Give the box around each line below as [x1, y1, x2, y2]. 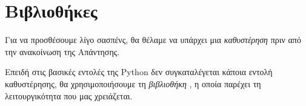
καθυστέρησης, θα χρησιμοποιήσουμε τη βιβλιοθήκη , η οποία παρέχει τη [5, 77, 261, 90]
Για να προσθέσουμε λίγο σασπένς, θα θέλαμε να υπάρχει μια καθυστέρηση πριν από [5, 33, 301, 46]
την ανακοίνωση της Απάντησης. [5, 45, 120, 58]
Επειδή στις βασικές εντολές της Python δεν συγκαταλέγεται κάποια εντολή [5, 65, 273, 78]
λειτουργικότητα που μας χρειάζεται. [5, 89, 133, 102]
